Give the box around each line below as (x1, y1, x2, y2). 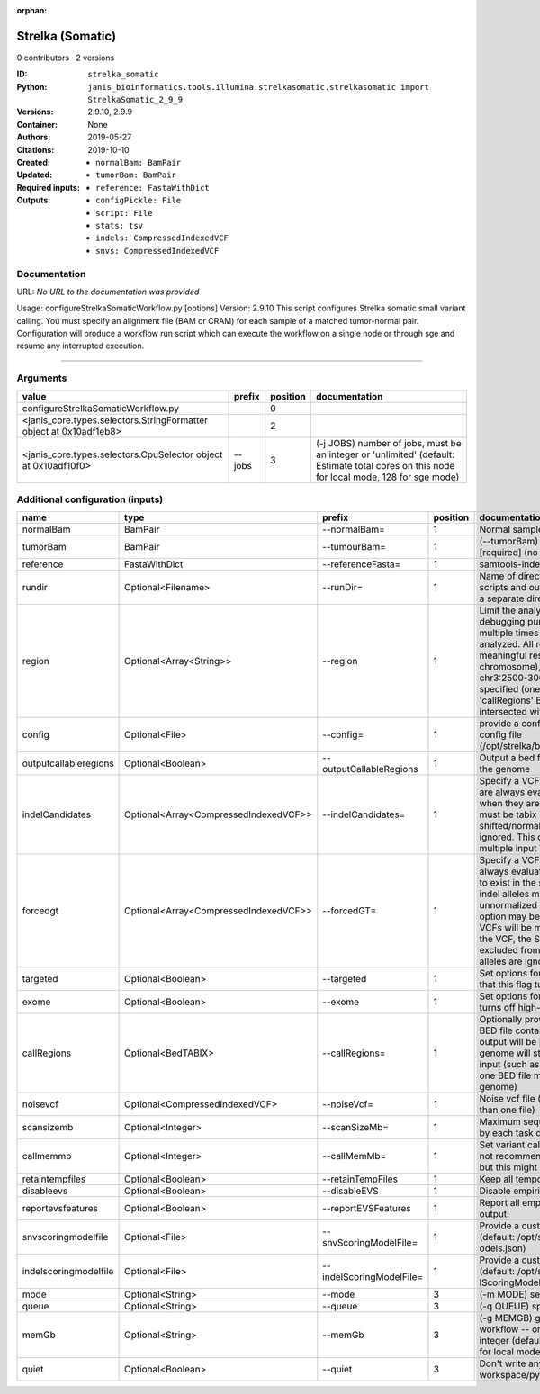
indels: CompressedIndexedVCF (95, 233, 229, 243)
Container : (16, 119, 58, 130)
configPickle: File (95, 195, 182, 206)
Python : (16, 81, 48, 92)
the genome (479, 763, 531, 776)
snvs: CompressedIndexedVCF (95, 246, 220, 256)
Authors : (16, 131, 51, 143)
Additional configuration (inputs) (16, 493, 164, 506)
